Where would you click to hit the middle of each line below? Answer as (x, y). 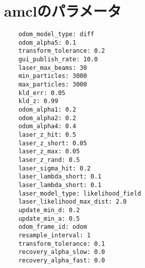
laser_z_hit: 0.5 (47, 135)
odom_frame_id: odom (53, 227)
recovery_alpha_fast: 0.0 (62, 260)
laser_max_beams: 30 (53, 68)
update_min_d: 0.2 (49, 210)
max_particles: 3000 (53, 85)
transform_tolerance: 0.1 (62, 244)
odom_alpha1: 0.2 (47, 110)
